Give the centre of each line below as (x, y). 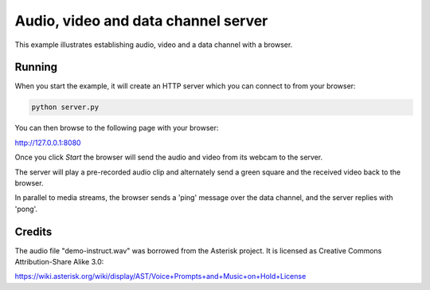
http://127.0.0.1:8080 (48, 143)
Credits (33, 231)
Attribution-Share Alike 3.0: (59, 262)
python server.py (65, 107)
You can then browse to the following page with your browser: (117, 128)
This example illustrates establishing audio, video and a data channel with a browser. (154, 45)
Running (36, 67)
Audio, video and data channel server (141, 21)
